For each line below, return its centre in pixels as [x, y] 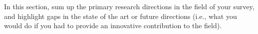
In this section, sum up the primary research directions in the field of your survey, [129, 6]
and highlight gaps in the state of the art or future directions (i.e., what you [121, 16]
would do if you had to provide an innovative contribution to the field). [113, 25]
